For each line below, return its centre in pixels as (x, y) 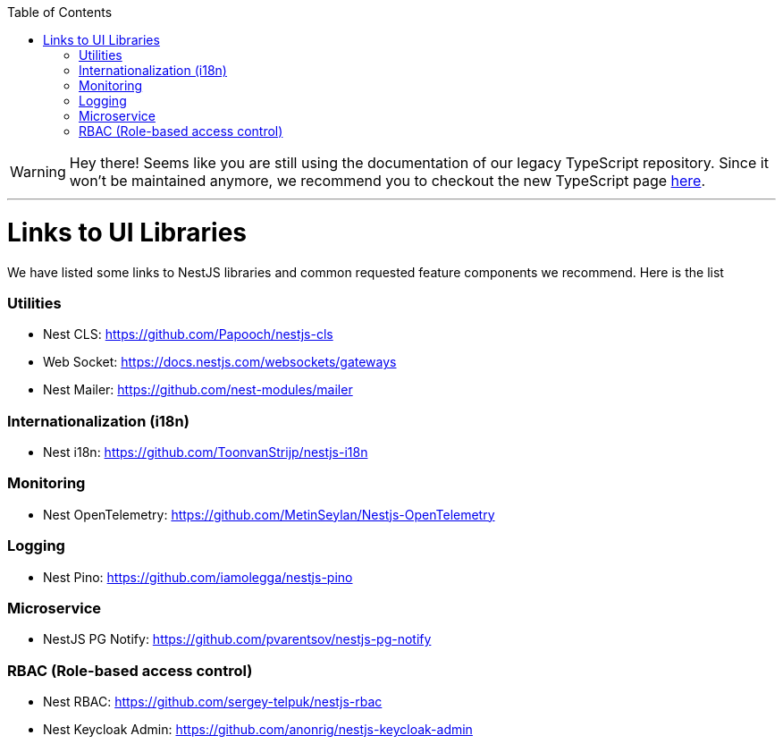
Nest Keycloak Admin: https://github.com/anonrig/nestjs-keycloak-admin (258, 729)
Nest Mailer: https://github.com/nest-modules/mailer (198, 390)
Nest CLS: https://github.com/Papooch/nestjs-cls (188, 334)
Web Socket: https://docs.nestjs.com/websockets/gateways (220, 362)
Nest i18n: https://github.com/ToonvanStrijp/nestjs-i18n (206, 452)
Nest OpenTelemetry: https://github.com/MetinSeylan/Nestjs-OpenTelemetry (269, 514)
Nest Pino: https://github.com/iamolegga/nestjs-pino (198, 577)
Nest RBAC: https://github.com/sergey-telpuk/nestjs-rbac (213, 702)
